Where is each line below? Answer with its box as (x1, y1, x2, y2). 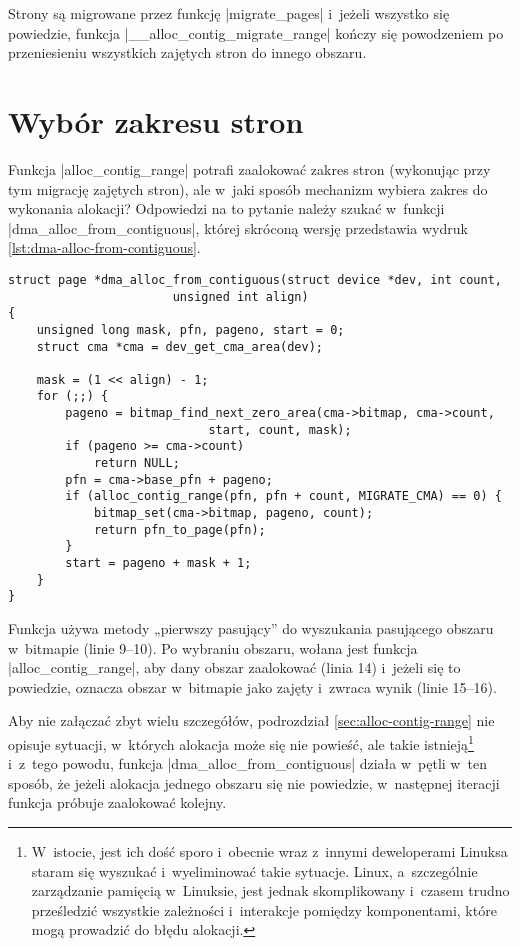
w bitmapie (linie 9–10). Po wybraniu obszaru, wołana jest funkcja (8, 637, 418, 658)
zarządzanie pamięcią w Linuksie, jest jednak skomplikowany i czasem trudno (31, 880, 510, 901)
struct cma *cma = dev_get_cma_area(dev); (36, 339, 323, 354)
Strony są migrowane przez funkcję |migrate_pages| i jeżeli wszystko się (8, 3, 450, 23)
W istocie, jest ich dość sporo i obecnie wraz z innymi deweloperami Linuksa (31, 841, 508, 861)
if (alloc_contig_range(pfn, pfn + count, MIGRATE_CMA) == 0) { (65, 489, 502, 504)
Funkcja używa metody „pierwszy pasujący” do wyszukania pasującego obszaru (8, 618, 494, 638)
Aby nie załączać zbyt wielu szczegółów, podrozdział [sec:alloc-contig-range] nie (8, 710, 495, 731)
